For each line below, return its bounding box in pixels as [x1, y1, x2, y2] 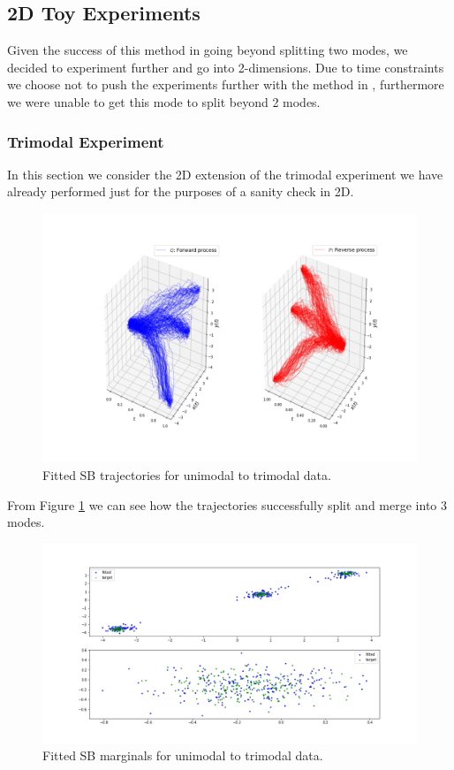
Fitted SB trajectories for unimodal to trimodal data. [42, 465, 331, 484]
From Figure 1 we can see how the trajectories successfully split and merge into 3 [7, 495, 447, 514]
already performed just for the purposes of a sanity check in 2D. [7, 182, 354, 201]
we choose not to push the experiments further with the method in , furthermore [7, 75, 444, 94]
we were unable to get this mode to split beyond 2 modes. [7, 92, 321, 111]
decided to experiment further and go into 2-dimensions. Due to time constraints [7, 57, 444, 76]
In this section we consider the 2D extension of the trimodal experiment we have [7, 164, 443, 183]
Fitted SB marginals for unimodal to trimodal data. [42, 746, 323, 765]
